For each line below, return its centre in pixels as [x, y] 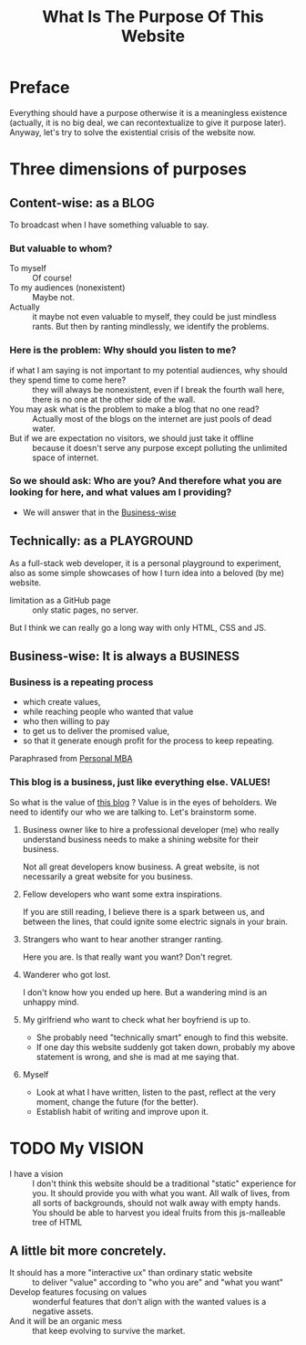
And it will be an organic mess [66, 1321]
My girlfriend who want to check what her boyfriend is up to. [136, 1019]
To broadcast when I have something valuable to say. [109, 225]
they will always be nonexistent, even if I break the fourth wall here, [158, 389]
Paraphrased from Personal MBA [71, 759]
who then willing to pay [66, 721]
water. [44, 428]
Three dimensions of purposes [128, 169]
